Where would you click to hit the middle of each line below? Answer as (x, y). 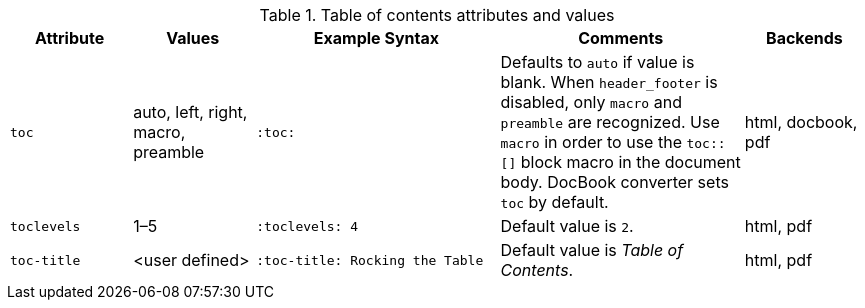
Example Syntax (376, 38)
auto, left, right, (190, 112)
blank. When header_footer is (609, 82)
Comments (621, 38)
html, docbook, (801, 122)
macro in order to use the (591, 142)
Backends (804, 38)
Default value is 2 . (567, 226)
